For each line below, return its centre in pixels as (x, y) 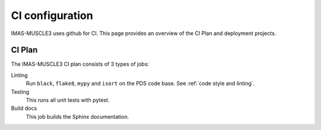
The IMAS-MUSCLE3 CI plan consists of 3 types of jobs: (80, 64)
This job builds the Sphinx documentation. (78, 116)
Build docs (24, 108)
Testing (20, 91)
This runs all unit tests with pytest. (68, 100)
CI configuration (52, 15)
